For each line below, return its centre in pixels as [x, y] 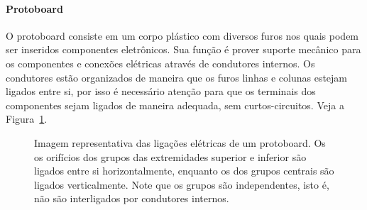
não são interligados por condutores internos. [132, 198]
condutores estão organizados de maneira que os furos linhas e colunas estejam [177, 77]
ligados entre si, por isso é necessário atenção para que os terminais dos [161, 91]
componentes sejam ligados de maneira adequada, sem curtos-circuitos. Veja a [175, 105]
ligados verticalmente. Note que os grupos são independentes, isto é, [182, 184]
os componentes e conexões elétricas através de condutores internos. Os [160, 63]
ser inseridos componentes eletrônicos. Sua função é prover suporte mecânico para [183, 49]
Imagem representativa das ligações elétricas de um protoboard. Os [180, 142]
